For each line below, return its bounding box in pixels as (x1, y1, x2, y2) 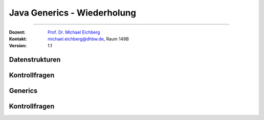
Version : (9, 43, 27, 49)
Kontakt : (9, 36, 27, 41)
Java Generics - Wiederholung (9, 7, 136, 18)
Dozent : (9, 29, 26, 35)
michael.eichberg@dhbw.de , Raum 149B (47, 36, 129, 41)
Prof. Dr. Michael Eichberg (47, 29, 100, 35)
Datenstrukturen (9, 56, 61, 64)
